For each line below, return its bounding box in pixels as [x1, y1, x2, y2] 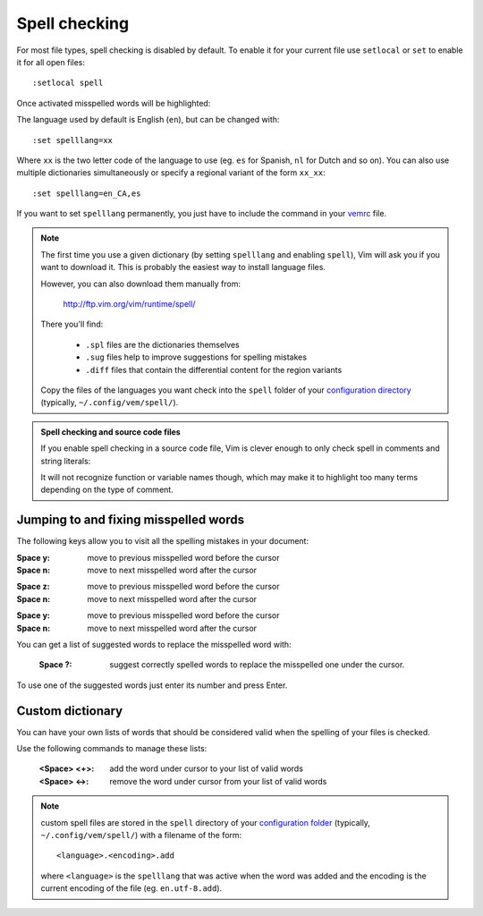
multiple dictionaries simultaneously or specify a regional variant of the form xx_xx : [16, 167, 326, 178]
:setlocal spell [32, 78, 104, 89]
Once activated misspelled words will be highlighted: [16, 98, 211, 108]
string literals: [40, 455, 91, 466]
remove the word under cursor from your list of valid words [109, 776, 327, 786]
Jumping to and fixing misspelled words [16, 513, 245, 528]
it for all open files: [16, 56, 85, 67]
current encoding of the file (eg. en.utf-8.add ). [40, 883, 223, 894]
